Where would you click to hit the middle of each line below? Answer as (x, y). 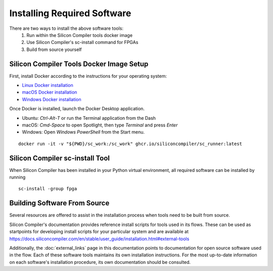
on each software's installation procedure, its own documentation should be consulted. (100, 262)
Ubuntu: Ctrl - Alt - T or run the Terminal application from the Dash (89, 118)
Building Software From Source (59, 203)
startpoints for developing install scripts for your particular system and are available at (99, 232)
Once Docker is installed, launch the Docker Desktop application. (77, 109)
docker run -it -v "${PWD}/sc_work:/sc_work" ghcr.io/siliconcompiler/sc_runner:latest (130, 144)
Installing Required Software (70, 13)
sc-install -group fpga (48, 189)
